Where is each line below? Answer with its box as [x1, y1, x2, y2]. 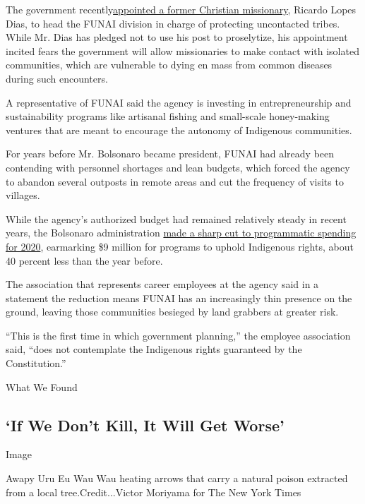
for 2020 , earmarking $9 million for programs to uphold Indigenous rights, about [6, 239, 354, 253]
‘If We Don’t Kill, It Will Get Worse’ [6, 414, 285, 436]
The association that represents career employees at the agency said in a [6, 277, 319, 292]
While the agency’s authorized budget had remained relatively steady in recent [6, 211, 347, 226]
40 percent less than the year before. [6, 253, 163, 268]
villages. [6, 188, 40, 203]
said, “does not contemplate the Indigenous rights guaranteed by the [6, 342, 302, 356]
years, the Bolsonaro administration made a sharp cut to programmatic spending [6, 225, 357, 240]
